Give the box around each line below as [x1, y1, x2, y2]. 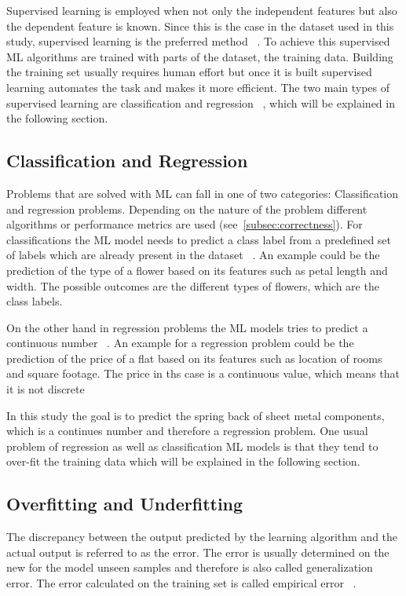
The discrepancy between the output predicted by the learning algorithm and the [6, 528, 398, 545]
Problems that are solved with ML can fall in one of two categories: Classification [6, 185, 399, 201]
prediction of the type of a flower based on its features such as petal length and [6, 261, 388, 278]
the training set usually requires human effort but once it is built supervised [6, 64, 372, 80]
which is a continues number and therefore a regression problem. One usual [6, 422, 368, 439]
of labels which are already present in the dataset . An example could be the [6, 247, 380, 263]
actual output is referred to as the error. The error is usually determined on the [6, 543, 390, 560]
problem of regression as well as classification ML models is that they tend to [6, 437, 379, 454]
